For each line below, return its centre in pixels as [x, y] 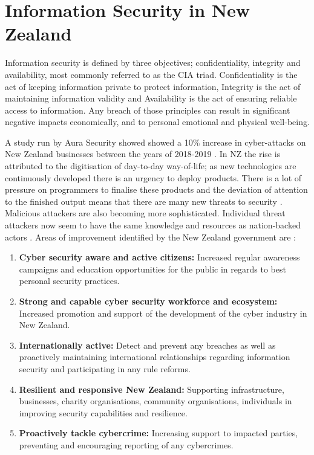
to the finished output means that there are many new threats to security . [144, 201]
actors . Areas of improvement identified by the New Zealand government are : [150, 237]
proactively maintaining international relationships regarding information [155, 357]
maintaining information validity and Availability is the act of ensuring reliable [151, 98]
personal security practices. [69, 281]
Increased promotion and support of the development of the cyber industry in [163, 313]
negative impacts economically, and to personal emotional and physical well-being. [157, 122]
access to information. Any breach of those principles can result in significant [148, 110]
